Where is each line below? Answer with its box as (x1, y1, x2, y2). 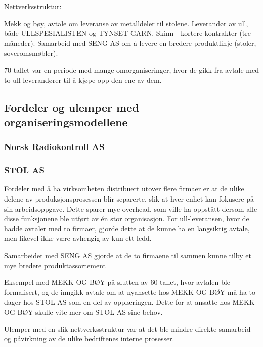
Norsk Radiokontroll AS (4, 140, 105, 153)
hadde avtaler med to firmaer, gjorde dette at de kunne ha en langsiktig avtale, (4, 223, 250, 233)
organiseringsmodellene (4, 114, 128, 129)
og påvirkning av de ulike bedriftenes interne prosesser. (4, 333, 174, 344)
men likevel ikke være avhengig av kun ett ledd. (4, 233, 152, 243)
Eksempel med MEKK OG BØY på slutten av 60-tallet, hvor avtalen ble (4, 277, 230, 287)
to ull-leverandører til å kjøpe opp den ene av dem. (4, 74, 162, 85)
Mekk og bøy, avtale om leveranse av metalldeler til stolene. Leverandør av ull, (4, 18, 248, 28)
